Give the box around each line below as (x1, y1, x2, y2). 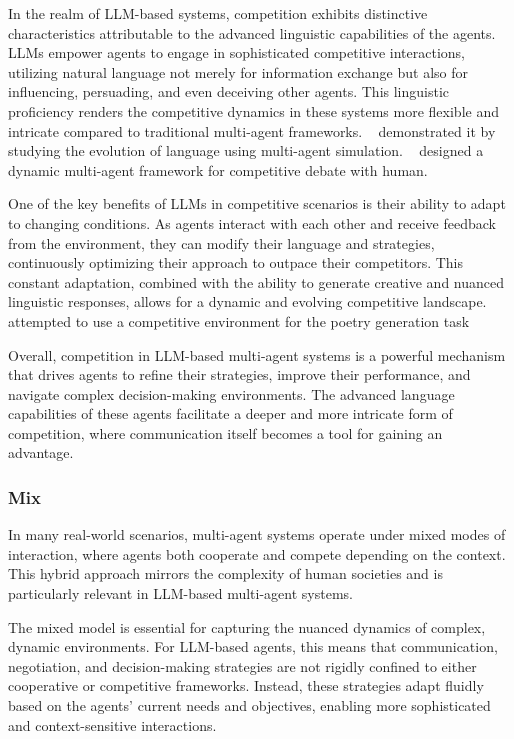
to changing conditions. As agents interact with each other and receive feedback (8, 212, 496, 233)
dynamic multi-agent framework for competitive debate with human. (8, 159, 428, 180)
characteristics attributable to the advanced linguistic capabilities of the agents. (8, 22, 496, 43)
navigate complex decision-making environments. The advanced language (8, 383, 455, 404)
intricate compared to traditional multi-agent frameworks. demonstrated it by (8, 120, 496, 141)
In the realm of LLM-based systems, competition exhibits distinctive (8, 3, 428, 23)
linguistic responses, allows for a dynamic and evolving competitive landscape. (8, 291, 487, 312)
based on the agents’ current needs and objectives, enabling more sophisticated (8, 695, 491, 716)
